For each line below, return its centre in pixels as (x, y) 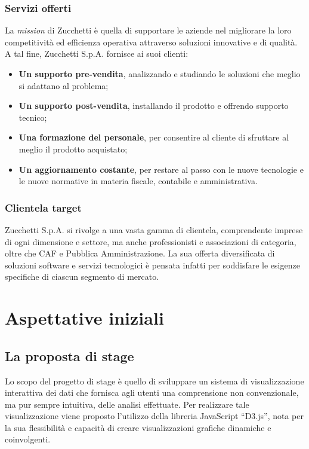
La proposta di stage (69, 355)
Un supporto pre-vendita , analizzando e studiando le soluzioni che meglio (160, 74)
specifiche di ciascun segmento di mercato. (82, 277)
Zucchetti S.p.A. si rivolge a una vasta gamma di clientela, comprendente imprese (154, 229)
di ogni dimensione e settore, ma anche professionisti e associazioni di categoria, (151, 241)
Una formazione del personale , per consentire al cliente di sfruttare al (154, 137)
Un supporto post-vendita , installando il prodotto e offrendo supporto (154, 106)
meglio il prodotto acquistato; (73, 149)
